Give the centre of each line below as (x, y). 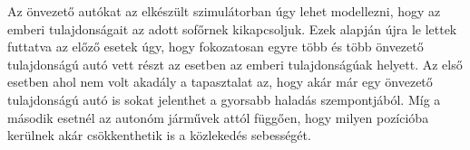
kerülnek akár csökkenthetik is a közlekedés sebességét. (159, 135)
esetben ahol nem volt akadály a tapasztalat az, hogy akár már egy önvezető (220, 82)
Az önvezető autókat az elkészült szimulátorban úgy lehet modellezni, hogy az (224, 11)
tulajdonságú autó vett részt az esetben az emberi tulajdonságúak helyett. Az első (235, 64)
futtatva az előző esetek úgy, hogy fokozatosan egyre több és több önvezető (215, 47)
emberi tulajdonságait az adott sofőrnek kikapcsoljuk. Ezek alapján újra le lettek (232, 28)
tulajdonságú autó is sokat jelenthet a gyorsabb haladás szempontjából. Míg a (224, 99)
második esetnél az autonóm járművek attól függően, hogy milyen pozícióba (218, 117)
